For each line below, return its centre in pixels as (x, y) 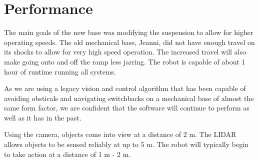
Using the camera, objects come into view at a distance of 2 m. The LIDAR (120, 134)
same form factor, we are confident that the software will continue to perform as (127, 108)
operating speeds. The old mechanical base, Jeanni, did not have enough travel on (129, 42)
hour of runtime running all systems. (60, 71)
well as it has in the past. (43, 117)
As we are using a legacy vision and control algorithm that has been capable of (125, 88)
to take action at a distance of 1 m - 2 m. (67, 154)
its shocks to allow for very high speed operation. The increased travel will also (125, 52)
